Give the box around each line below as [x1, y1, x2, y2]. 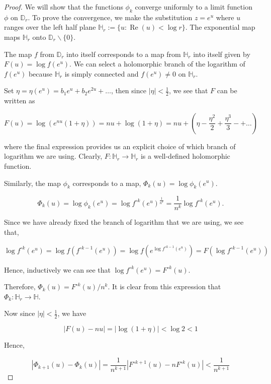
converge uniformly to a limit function [135, 2, 252, 12]
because [28, 68, 53, 79]
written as [4, 95, 35, 106]
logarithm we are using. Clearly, [4, 151, 103, 161]
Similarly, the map [4, 177, 61, 188]
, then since [111, 85, 146, 96]
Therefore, [4, 281, 36, 292]
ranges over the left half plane [4, 22, 96, 32]
